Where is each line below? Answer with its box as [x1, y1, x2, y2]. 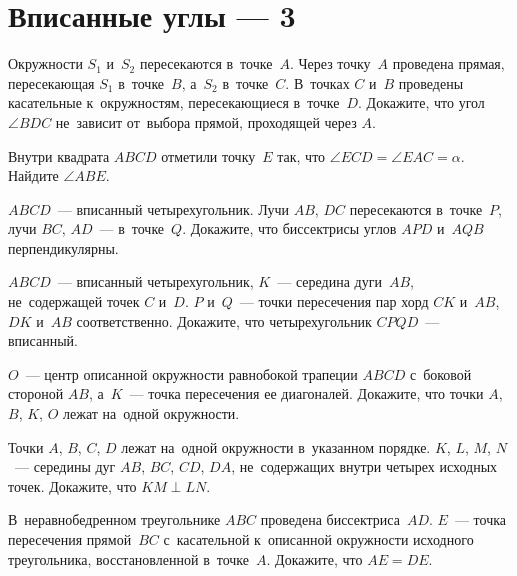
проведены [398, 72, 464, 93]
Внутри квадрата [8, 145, 110, 166]
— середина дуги [277, 271, 382, 292]
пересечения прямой [8, 529, 132, 549]
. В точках [285, 72, 350, 93]
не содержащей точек [8, 291, 140, 312]
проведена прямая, [392, 53, 505, 74]
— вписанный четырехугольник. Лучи [57, 198, 290, 219]
